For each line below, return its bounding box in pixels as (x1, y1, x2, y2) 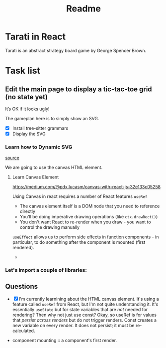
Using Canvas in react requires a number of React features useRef (12, 193, 148, 199)
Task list (5, 65, 41, 76)
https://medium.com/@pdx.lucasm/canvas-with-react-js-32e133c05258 (12, 184, 161, 190)
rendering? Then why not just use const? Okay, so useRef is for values (12, 312, 157, 318)
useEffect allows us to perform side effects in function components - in (12, 234, 159, 240)
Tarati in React (5, 31, 66, 42)
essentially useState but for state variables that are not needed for (12, 307, 148, 313)
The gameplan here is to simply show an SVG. (5, 115, 99, 121)
